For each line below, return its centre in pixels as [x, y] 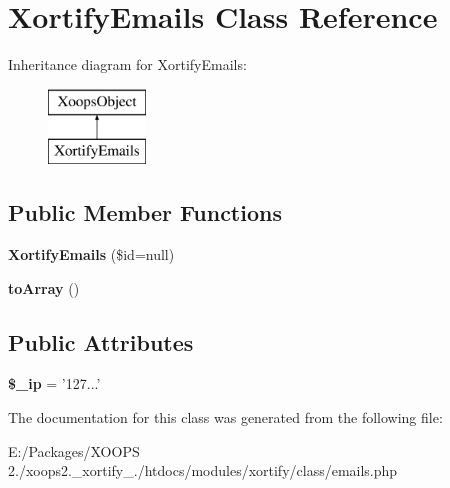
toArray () [44, 287]
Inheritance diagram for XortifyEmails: [127, 64]
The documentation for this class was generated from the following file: [225, 417]
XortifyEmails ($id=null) [91, 254]
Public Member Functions [145, 212]
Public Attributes [101, 341]
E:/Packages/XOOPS [74, 450]
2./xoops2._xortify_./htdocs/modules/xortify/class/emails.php [203, 470]
